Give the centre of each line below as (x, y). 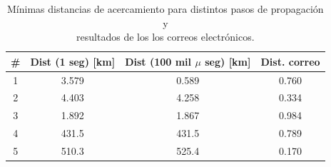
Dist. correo (290, 61)
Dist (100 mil (158, 61)
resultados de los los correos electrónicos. (165, 37)
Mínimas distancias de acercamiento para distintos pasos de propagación (165, 9)
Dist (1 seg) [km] (73, 61)
